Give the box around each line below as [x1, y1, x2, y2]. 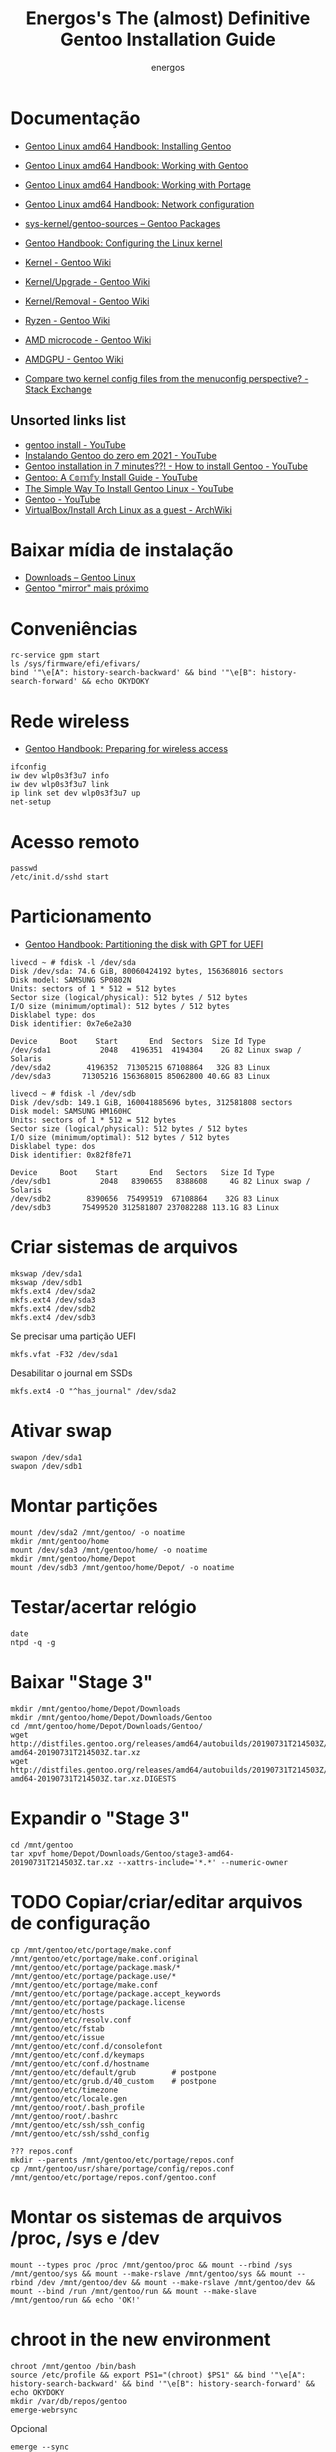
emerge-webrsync [10, 2405, 78, 2415]
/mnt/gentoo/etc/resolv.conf [10, 2015, 132, 2025]
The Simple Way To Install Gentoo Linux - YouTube [24, 482, 234, 494]
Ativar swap [10, 1420, 113, 1442]
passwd [10, 863, 38, 874]
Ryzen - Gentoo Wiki [24, 314, 111, 326]
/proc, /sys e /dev [10, 2227, 160, 2249]
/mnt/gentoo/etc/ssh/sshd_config [10, 2128, 150, 2139]
